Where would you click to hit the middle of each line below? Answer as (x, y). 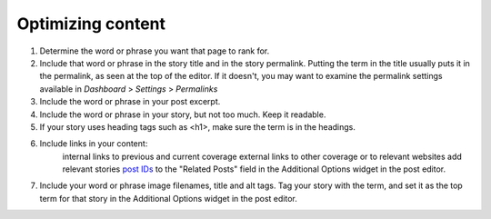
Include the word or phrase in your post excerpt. (130, 102)
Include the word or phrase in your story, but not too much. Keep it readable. (183, 114)
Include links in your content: (94, 144)
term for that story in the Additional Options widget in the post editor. (168, 198)
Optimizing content (91, 24)
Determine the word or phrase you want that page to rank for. (155, 51)
